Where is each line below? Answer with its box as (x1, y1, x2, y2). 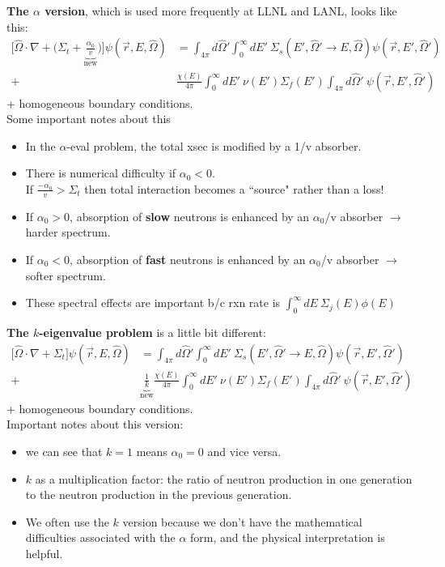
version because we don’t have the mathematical (122, 513, 362, 530)
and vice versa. (207, 443, 282, 459)
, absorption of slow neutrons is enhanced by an (70, 207, 310, 224)
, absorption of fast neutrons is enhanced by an (70, 250, 306, 267)
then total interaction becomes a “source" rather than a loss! (84, 180, 384, 197)
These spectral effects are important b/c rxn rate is (25, 294, 281, 311)
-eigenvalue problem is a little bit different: (39, 323, 266, 340)
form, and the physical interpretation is (190, 529, 385, 546)
